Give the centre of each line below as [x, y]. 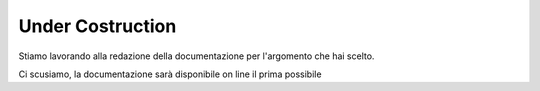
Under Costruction [97, 26]
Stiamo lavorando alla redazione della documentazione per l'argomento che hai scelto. [196, 56]
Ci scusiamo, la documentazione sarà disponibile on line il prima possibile [170, 74]
